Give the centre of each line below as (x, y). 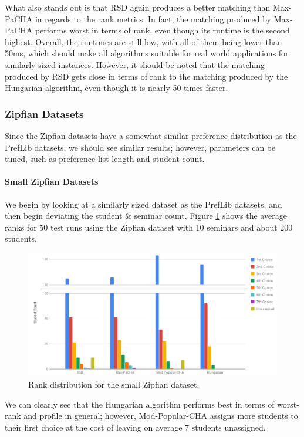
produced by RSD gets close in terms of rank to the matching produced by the (146, 76)
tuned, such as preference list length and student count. (105, 159)
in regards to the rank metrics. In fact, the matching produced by (153, 18)
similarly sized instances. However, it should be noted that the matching (135, 64)
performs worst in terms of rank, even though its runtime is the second (162, 30)
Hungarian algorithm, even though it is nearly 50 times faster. (116, 88)
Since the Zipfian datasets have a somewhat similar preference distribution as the (151, 135)
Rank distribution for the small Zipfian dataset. (114, 385)
